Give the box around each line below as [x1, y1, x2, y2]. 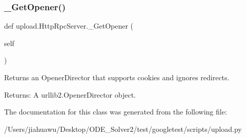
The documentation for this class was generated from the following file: [4, 106, 227, 117]
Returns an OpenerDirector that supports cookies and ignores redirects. [4, 72, 230, 82]
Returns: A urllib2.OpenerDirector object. [4, 89, 136, 100]
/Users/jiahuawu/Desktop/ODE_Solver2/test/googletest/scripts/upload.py [4, 123, 242, 134]
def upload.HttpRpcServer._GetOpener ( [4, 20, 134, 31]
